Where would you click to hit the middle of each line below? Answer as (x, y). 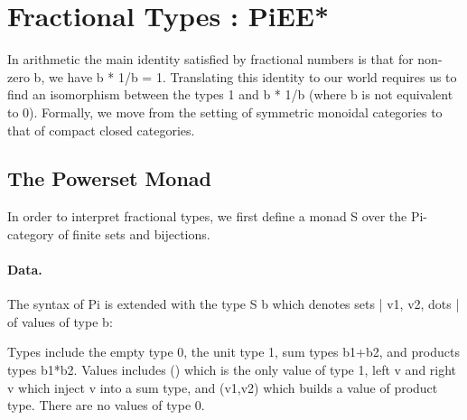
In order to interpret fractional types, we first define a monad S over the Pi (215, 216)
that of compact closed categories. (101, 130)
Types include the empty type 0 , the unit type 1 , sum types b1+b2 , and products (233, 352)
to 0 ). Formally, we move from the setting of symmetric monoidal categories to (225, 112)
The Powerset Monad (109, 178)
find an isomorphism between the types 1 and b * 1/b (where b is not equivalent (230, 94)
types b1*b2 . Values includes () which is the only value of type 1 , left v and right (232, 370)
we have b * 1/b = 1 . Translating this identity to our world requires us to (252, 76)
